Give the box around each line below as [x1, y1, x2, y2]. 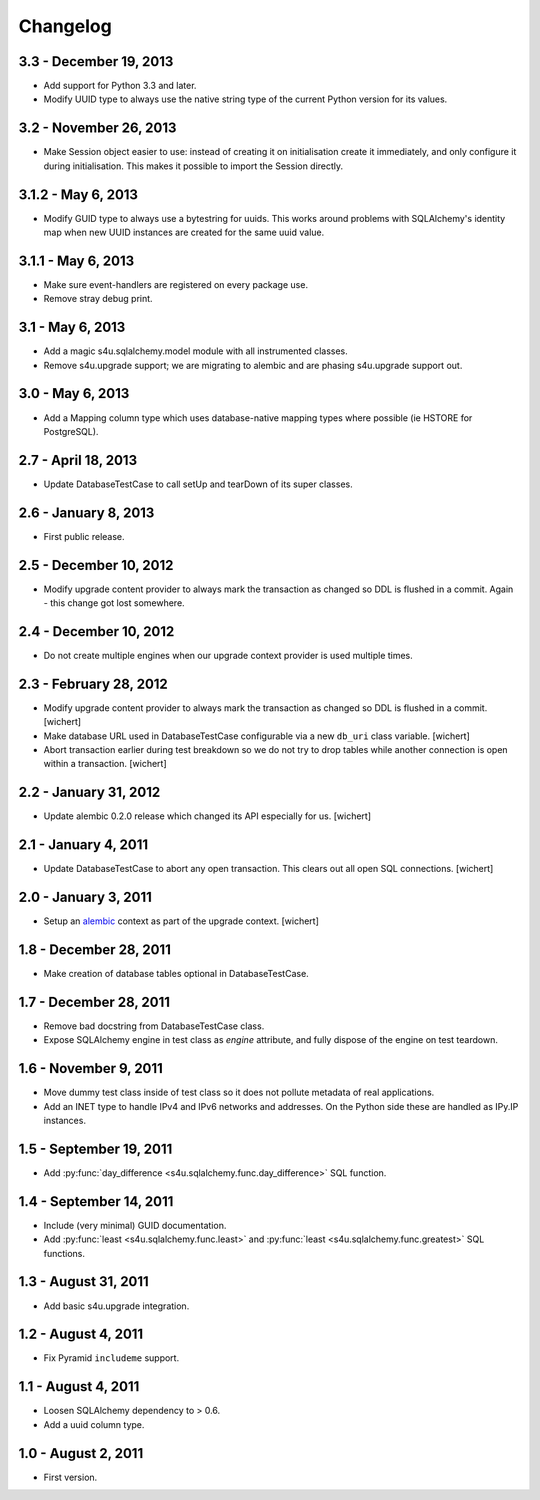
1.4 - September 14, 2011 [18, 1193, 174, 1210]
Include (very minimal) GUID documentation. [43, 1219, 227, 1231]
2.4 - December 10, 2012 [18, 623, 175, 640]
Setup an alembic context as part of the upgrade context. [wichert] [43, 915, 320, 927]
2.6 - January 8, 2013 [18, 504, 155, 521]
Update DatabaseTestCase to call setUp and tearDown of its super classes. [43, 478, 354, 490]
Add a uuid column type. [43, 1418, 145, 1430]
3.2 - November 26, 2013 [18, 120, 177, 137]
